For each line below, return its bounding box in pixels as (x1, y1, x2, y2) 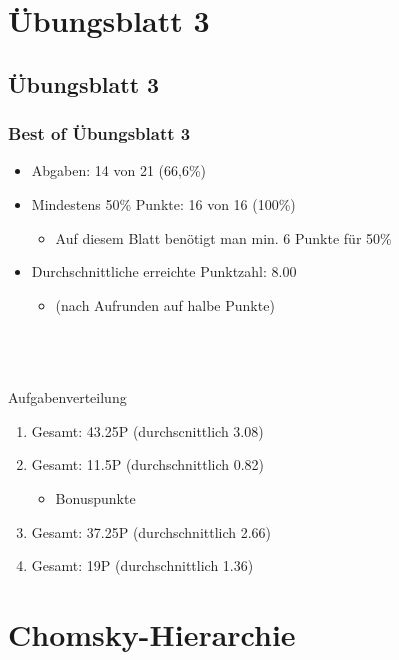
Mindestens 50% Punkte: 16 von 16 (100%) (31, 193, 296, 214)
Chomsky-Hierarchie (8, 613, 296, 654)
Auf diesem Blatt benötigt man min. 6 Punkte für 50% (55, 227, 392, 248)
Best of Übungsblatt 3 (8, 121, 191, 146)
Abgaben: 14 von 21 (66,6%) (31, 160, 207, 181)
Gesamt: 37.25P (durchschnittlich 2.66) (31, 521, 272, 542)
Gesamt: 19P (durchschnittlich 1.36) (31, 555, 254, 576)
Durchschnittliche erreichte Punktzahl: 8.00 (31, 261, 297, 282)
